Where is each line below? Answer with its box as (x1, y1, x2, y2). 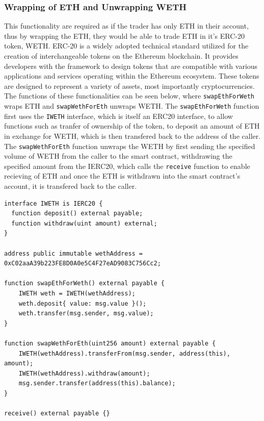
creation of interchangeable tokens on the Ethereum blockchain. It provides (4, 51, 239, 61)
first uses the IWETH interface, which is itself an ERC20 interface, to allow (4, 110, 233, 121)
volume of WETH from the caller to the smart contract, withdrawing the (4, 151, 232, 161)
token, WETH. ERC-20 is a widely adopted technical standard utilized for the (4, 40, 249, 51)
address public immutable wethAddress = (4, 250, 143, 257)
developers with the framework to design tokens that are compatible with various (4, 60, 258, 71)
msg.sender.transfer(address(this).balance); (18, 380, 176, 387)
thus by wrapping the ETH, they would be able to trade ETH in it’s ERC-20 (4, 30, 245, 41)
